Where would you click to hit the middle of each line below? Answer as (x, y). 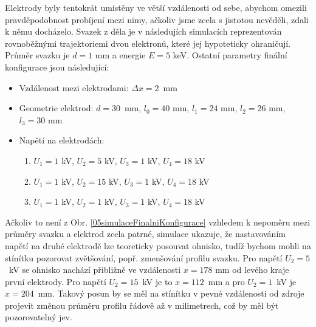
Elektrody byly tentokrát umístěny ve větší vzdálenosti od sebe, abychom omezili (156, 7)
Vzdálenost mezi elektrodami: (74, 87)
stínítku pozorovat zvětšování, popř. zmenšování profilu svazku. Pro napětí (144, 257)
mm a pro (226, 281)
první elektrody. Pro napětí (56, 281)
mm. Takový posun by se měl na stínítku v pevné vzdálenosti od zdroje (171, 293)
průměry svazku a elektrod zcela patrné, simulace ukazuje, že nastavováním (145, 234)
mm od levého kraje (252, 270)
